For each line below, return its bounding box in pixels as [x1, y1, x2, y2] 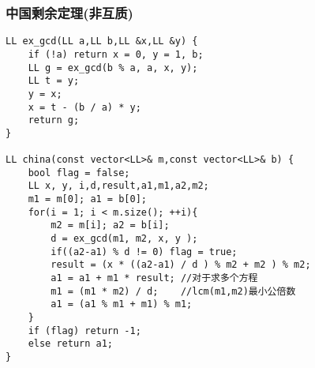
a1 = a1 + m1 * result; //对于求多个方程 [51, 272, 258, 284]
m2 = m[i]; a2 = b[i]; [51, 220, 170, 231]
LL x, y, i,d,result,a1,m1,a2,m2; [28, 180, 209, 192]
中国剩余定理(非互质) [6, 2, 133, 22]
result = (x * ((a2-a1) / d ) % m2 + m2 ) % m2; [51, 259, 311, 271]
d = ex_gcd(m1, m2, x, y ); [51, 233, 198, 245]
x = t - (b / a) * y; [28, 101, 141, 113]
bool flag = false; [28, 167, 130, 178]
